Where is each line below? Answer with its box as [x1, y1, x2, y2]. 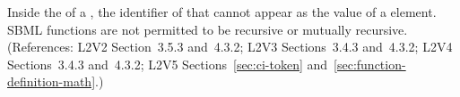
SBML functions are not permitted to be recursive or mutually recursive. [7, 20, 408, 38]
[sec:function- [334, 54, 406, 73]
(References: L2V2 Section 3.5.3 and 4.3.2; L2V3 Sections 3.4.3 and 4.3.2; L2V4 [7, 37, 453, 56]
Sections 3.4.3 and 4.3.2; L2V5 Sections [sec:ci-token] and [7, 54, 328, 73]
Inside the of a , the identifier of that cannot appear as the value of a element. [7, 3, 437, 20]
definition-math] [7, 72, 96, 91]
